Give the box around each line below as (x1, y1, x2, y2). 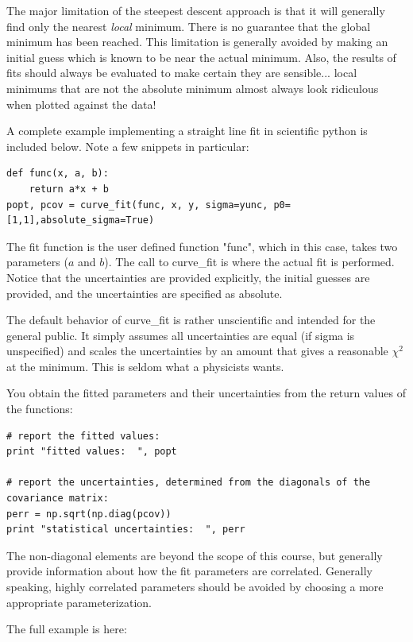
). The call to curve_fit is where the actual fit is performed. (104, 253, 395, 270)
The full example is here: (6, 621, 127, 637)
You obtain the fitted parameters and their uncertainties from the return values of (6, 385, 406, 401)
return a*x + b (29, 183, 109, 195)
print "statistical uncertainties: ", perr (6, 524, 245, 536)
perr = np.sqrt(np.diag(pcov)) (6, 508, 172, 520)
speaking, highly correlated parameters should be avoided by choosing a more (6, 578, 384, 594)
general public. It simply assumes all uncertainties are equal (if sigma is (6, 327, 355, 343)
